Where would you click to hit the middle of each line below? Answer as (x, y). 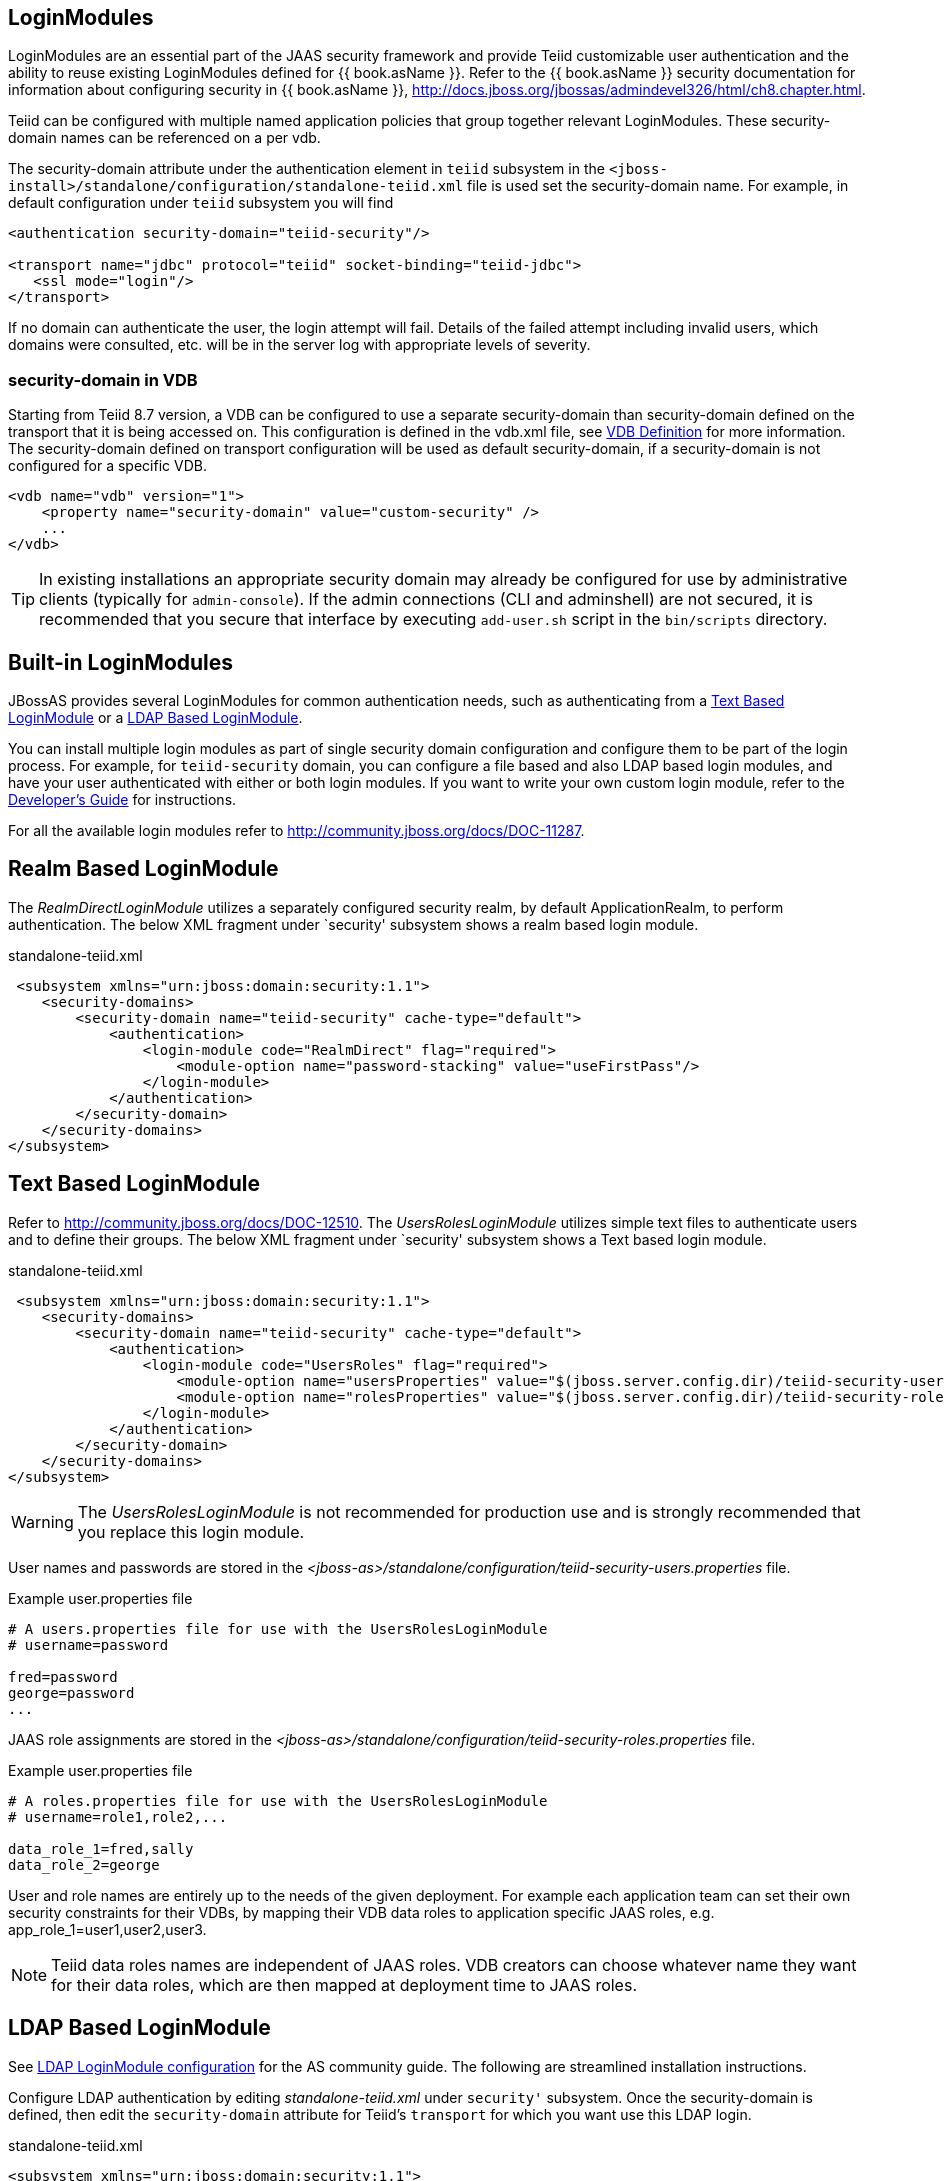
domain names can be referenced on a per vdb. (164, 138)
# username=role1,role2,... (118, 1816)
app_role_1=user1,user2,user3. (107, 1929)
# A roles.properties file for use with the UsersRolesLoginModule (278, 1800)
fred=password (63, 1676)
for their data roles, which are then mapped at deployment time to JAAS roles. (344, 1984)
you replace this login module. (191, 1531)
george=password (71, 1692)
